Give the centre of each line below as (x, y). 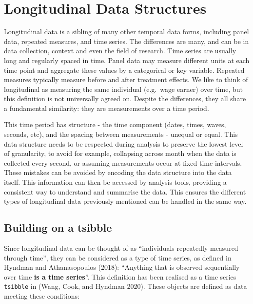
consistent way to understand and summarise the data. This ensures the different (125, 191)
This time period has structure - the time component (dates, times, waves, (115, 124)
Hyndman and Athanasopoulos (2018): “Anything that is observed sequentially (122, 267)
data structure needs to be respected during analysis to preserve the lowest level (124, 143)
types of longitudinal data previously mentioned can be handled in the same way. (125, 201)
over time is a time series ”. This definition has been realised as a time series (120, 276)
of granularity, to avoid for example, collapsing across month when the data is (120, 153)
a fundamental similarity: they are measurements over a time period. (107, 108)
